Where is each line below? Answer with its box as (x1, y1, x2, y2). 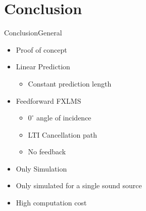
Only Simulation (16, 163, 67, 174)
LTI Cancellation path (28, 129, 97, 140)
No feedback (28, 146, 66, 157)
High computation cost (16, 197, 87, 208)
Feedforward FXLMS (16, 95, 81, 106)
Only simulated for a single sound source (16, 180, 142, 191)
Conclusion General (4, 27, 62, 38)
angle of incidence (36, 112, 91, 123)
